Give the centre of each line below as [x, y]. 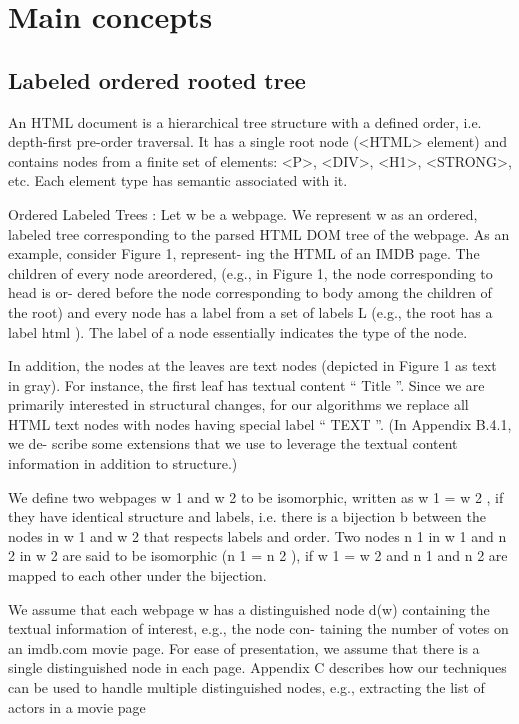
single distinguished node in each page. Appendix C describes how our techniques [257, 667]
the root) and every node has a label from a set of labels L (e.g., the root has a [250, 311]
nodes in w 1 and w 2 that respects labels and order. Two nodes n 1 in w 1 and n [257, 535]
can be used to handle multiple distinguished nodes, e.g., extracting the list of [246, 687]
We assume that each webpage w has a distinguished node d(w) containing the [249, 608]
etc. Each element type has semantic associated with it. [178, 180]
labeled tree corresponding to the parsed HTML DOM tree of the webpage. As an [259, 233]
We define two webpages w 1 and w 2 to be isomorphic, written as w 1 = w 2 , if [256, 496]
